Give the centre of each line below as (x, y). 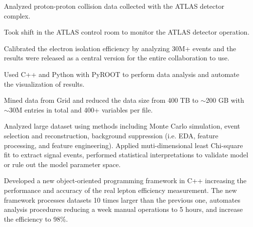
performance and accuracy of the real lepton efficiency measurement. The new (120, 190)
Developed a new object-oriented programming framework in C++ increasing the (125, 180)
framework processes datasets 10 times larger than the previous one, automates (122, 199)
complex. (17, 15)
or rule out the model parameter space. (62, 164)
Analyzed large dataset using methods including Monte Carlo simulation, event (122, 126)
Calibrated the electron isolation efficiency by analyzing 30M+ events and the (120, 48)
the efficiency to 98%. (36, 218)
